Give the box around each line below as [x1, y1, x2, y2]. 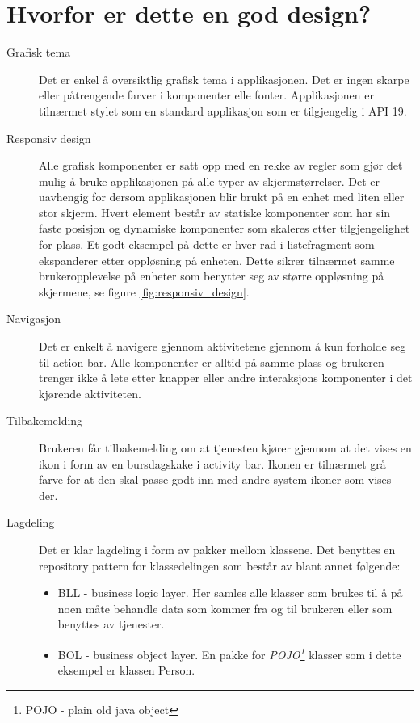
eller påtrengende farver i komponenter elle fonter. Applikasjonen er [39, 86, 374, 103]
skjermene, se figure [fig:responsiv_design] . [39, 283, 250, 300]
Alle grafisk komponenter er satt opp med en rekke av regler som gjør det [39, 157, 403, 174]
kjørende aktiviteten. [39, 385, 141, 401]
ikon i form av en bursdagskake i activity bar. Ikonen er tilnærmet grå [39, 455, 386, 472]
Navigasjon [6, 310, 61, 327]
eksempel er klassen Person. [57, 662, 195, 679]
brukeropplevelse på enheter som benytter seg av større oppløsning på [39, 267, 384, 284]
